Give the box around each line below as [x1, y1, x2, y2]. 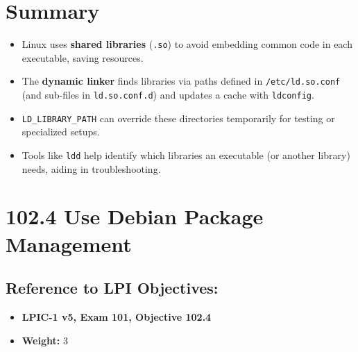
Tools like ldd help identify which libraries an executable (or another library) [22, 147, 350, 162]
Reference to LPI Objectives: [6, 277, 219, 299]
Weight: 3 [22, 333, 68, 347]
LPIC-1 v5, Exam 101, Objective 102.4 [22, 309, 212, 324]
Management [6, 229, 132, 258]
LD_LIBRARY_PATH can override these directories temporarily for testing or [22, 110, 335, 125]
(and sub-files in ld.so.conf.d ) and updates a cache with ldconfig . [22, 87, 314, 102]
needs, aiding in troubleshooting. [22, 161, 161, 176]
